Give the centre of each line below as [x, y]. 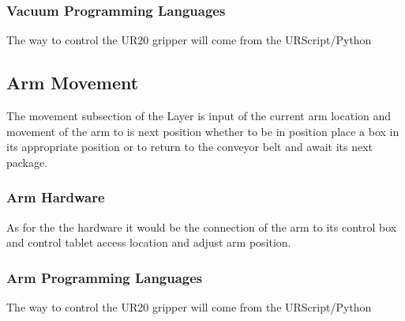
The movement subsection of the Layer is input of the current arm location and [199, 116]
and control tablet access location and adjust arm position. [149, 242]
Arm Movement [73, 83]
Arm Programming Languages [105, 277]
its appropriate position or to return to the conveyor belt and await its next [190, 147]
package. [27, 162]
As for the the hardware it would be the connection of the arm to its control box [202, 227]
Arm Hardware [56, 197]
